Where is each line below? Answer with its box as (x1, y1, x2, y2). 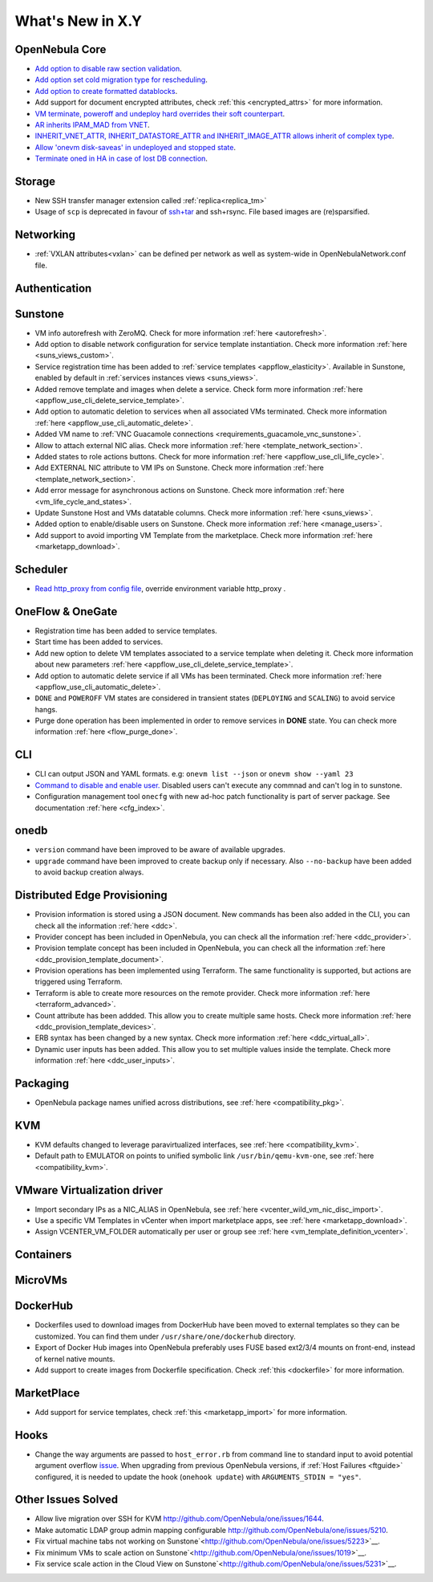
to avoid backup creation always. (34, 867, 144, 877)
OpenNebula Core (14, 43, 107, 56)
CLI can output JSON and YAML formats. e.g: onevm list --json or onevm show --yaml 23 (34, 769, 354, 779)
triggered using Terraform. (34, 977, 123, 987)
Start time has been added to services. (34, 637, 164, 646)
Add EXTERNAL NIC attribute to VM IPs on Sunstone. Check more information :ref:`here (34, 463, 324, 473)
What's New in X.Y (14, 12, 142, 30)
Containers (14, 1248, 72, 1262)
